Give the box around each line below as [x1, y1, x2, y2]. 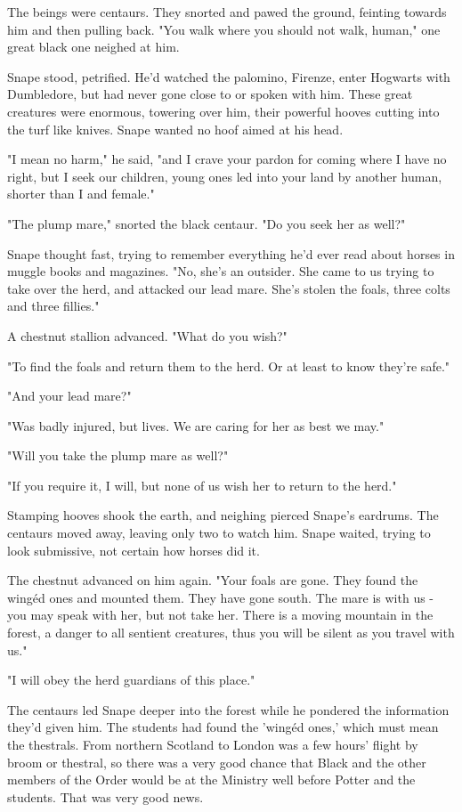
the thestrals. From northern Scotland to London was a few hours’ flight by [7, 735, 418, 753]
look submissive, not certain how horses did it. [7, 540, 260, 559]
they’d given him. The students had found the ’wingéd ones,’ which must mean [7, 718, 439, 736]
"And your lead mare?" [7, 386, 132, 405]
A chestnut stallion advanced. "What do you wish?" [7, 326, 288, 345]
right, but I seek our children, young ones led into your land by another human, [7, 166, 442, 185]
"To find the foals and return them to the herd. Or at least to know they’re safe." [7, 356, 450, 375]
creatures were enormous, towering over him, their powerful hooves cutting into [7, 101, 440, 120]
